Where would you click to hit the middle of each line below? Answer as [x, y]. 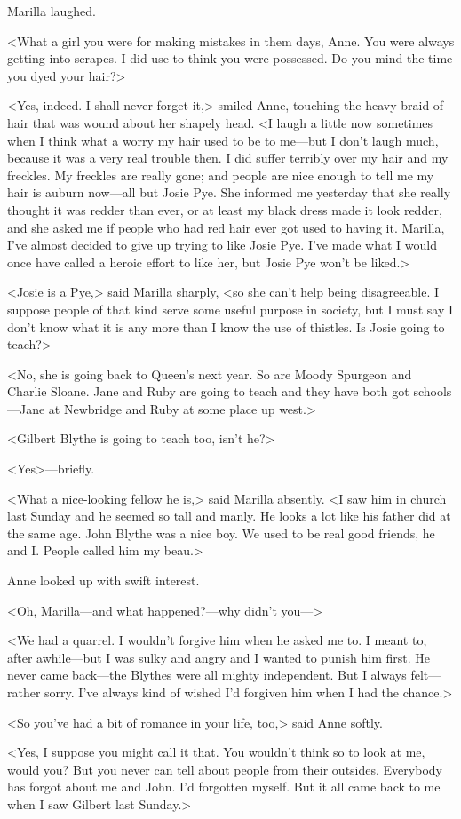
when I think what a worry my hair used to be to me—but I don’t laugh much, [223, 140]
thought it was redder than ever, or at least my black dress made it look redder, [225, 209]
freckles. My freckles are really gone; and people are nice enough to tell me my [221, 175]
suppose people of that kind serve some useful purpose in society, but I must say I [230, 309]
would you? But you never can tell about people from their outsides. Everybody [225, 769]
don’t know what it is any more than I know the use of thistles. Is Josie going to [226, 326]
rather [24, 692]
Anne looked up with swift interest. [103, 580]
